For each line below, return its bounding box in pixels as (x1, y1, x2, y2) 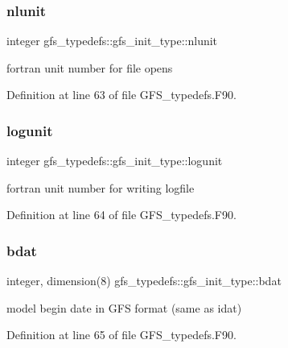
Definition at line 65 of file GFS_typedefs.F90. (6, 326, 237, 343)
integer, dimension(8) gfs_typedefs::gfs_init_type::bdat (6, 272, 282, 289)
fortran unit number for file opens (6, 59, 173, 76)
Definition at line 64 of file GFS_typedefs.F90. (6, 206, 237, 223)
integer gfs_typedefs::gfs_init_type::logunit (6, 152, 223, 169)
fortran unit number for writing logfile (6, 179, 195, 196)
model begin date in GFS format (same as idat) (6, 299, 242, 316)
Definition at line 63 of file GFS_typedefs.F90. (6, 86, 237, 103)
